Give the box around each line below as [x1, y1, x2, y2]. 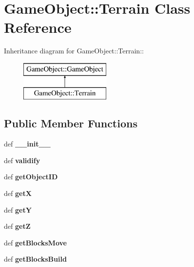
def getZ [4, 221, 31, 231]
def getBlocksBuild [4, 254, 67, 264]
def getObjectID [4, 171, 58, 182]
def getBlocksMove [4, 237, 67, 247]
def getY [4, 204, 32, 215]
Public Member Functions [4, 116, 137, 131]
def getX [4, 188, 32, 198]
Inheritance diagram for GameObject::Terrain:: [4, 46, 144, 56]
